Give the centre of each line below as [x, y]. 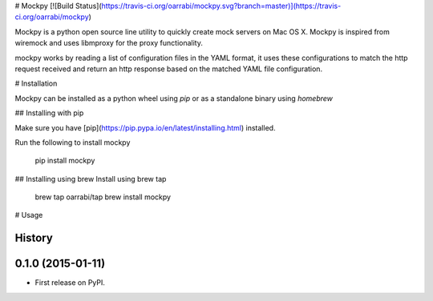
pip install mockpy [65, 161]
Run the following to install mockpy [73, 142]
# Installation [36, 83]
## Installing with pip [49, 113]
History [34, 238]
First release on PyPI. [70, 283]
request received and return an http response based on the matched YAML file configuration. [169, 69]
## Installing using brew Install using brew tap [91, 179]
